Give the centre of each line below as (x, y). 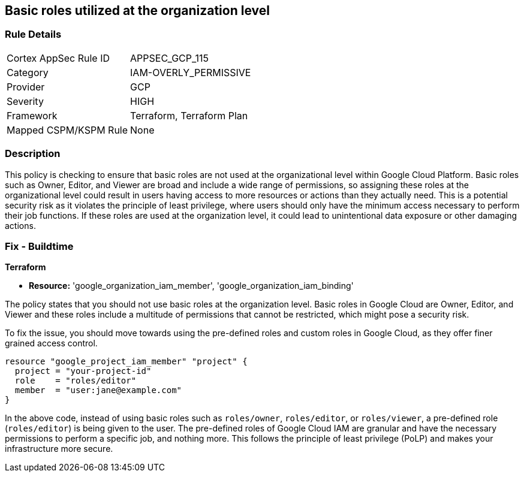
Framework (32, 115)
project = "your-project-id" (83, 371)
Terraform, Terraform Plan (189, 115)
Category (28, 72)
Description (33, 154)
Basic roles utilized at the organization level (137, 10)
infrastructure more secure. (59, 449)
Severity (25, 101)
